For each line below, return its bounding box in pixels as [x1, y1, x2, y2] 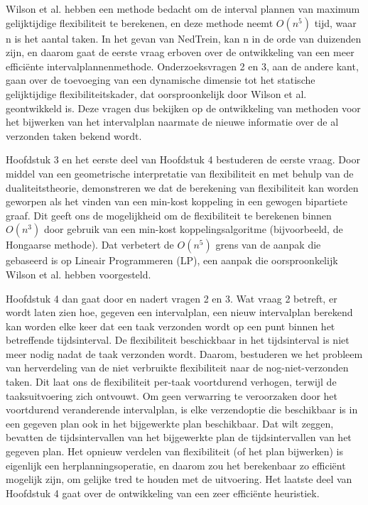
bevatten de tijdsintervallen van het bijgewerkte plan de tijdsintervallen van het [6, 430, 352, 445]
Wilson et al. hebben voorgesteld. [6, 266, 151, 281]
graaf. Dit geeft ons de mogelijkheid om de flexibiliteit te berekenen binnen [6, 207, 332, 222]
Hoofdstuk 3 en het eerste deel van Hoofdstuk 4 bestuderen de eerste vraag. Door [6, 152, 360, 167]
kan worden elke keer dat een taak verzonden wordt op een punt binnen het [6, 318, 335, 333]
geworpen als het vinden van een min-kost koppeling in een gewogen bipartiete [6, 194, 347, 209]
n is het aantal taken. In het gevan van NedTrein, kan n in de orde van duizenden [6, 31, 362, 45]
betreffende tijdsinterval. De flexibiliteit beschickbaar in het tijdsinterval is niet [6, 332, 350, 347]
